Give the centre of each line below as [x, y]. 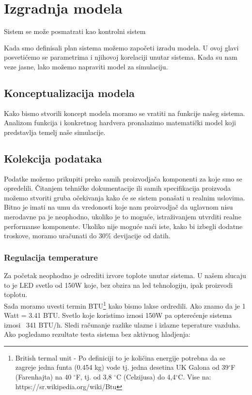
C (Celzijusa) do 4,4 [146, 377]
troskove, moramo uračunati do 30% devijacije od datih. [87, 236]
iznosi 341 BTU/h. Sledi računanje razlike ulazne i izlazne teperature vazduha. [122, 324]
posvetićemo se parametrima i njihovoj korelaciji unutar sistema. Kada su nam [121, 57]
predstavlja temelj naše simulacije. [55, 132]
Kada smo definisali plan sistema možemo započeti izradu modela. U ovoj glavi [121, 47]
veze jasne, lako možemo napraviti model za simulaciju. [86, 66]
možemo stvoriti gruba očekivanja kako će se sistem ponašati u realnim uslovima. [125, 197]
